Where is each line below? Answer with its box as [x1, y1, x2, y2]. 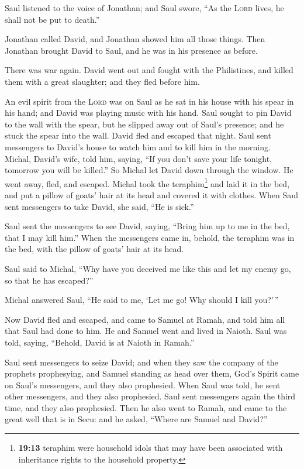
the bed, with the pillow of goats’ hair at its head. [5, 243, 184, 255]
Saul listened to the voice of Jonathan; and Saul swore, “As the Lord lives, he [5, 2, 284, 13]
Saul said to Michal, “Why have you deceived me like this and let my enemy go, [5, 262, 291, 274]
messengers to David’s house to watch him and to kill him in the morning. [5, 140, 271, 153]
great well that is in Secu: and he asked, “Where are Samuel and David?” [5, 413, 268, 425]
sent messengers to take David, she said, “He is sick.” [5, 200, 194, 212]
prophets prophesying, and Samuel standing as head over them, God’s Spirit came [5, 367, 299, 380]
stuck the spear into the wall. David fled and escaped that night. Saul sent [5, 129, 271, 142]
